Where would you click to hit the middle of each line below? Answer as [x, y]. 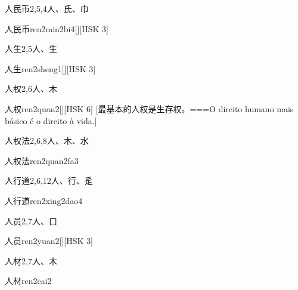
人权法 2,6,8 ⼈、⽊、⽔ [47, 141]
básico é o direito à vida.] [51, 120]
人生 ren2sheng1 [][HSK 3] [50, 68]
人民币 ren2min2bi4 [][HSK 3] [57, 28]
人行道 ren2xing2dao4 [44, 200]
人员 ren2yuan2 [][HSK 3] [49, 241]
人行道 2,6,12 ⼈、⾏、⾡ [49, 181]
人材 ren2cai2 [28, 281]
